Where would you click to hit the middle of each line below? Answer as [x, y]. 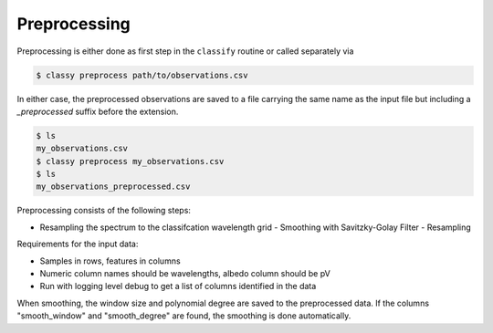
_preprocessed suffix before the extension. [98, 111]
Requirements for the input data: [78, 244]
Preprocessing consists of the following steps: [104, 211]
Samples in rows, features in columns [110, 261]
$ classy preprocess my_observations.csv [130, 161]
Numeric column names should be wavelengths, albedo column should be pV [185, 273]
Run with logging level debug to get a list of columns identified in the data [178, 286]
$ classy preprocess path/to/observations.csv [142, 75]
